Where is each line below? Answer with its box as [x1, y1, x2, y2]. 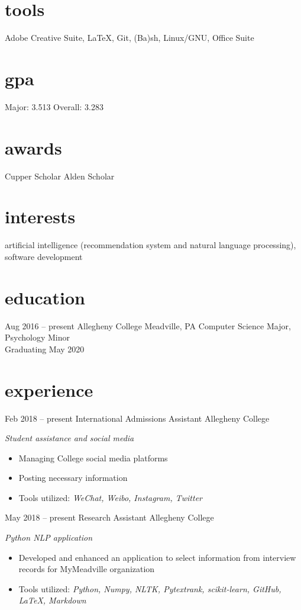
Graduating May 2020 [5, 342, 85, 355]
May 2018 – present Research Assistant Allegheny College [5, 511, 214, 524]
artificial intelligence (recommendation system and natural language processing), [5, 239, 296, 251]
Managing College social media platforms [18, 451, 168, 464]
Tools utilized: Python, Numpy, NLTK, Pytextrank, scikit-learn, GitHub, [18, 582, 281, 595]
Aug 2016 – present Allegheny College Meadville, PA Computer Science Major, [5, 319, 291, 332]
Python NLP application [5, 531, 93, 544]
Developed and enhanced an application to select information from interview [18, 551, 296, 563]
